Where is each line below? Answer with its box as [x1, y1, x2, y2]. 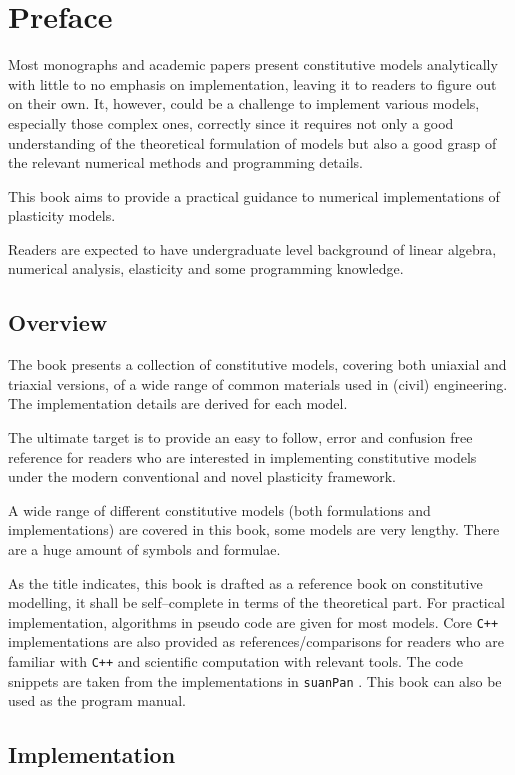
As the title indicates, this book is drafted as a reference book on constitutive [8, 572, 483, 593]
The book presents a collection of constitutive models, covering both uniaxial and [8, 354, 507, 375]
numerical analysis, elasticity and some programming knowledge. [8, 258, 404, 279]
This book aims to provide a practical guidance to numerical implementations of [8, 185, 500, 206]
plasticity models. [8, 205, 116, 226]
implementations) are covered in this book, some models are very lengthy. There [8, 519, 500, 540]
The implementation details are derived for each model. [8, 393, 348, 414]
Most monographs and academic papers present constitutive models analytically [8, 54, 498, 75]
